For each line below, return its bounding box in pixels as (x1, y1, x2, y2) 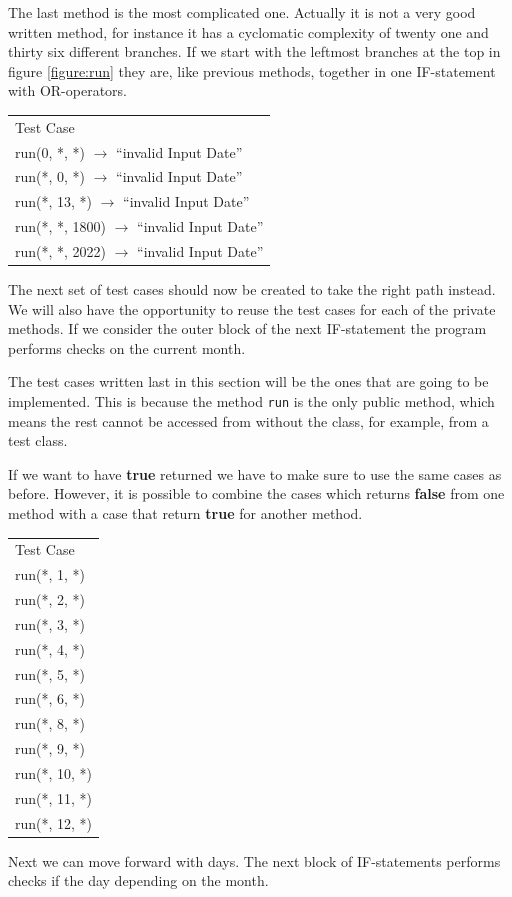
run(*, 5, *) (15, 663, 86, 684)
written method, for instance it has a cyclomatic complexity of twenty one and (8, 21, 489, 42)
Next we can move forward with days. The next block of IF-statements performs (8, 850, 501, 871)
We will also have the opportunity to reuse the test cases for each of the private (8, 298, 496, 319)
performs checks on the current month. (8, 337, 246, 358)
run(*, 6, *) (15, 688, 86, 709)
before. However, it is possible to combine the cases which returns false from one (8, 483, 505, 504)
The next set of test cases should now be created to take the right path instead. (8, 279, 496, 300)
